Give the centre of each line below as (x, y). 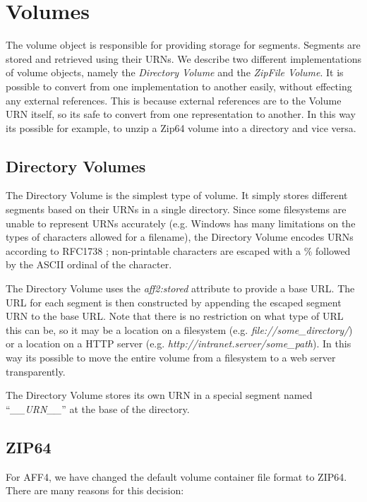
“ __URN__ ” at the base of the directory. (98, 408)
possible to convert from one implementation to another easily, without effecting (179, 86)
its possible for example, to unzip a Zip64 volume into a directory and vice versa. (181, 127)
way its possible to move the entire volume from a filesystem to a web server (171, 358)
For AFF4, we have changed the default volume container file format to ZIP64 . (176, 476)
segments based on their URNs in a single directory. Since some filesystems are (176, 209)
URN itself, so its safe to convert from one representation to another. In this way (181, 114)
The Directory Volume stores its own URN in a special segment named (159, 395)
